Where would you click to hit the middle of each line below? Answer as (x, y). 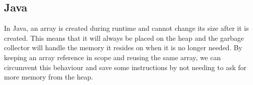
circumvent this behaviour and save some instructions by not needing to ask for (125, 67)
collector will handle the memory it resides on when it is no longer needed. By (123, 47)
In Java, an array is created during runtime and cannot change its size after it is (126, 28)
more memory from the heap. (49, 77)
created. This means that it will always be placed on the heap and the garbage (124, 38)
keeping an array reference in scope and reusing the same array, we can (113, 57)
